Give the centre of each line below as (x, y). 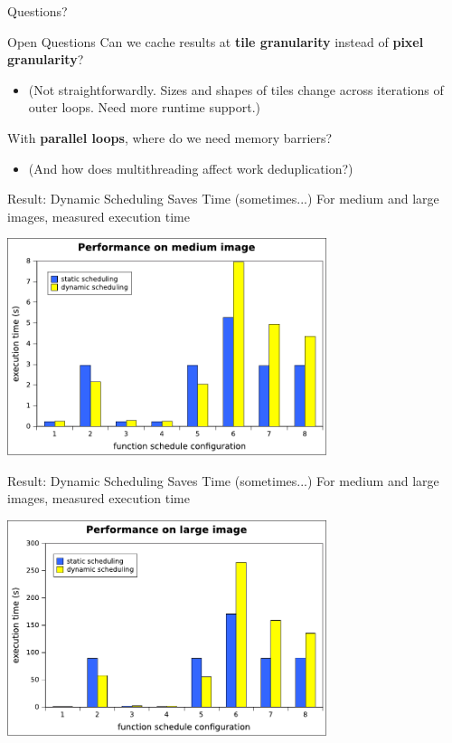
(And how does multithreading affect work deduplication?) (191, 168)
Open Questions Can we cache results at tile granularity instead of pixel (216, 41)
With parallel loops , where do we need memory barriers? (170, 137)
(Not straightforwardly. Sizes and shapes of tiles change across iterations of (236, 89)
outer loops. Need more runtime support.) (145, 107)
